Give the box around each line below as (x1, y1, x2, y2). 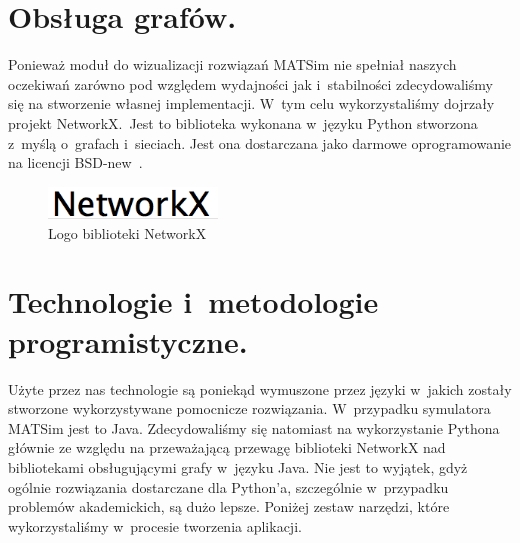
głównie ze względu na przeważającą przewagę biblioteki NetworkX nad (8, 437, 446, 458)
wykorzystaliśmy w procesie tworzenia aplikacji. (8, 515, 302, 536)
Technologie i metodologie (8, 281, 379, 322)
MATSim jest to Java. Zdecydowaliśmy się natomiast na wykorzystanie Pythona (8, 417, 500, 438)
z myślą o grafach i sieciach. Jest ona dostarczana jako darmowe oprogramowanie (8, 132, 512, 153)
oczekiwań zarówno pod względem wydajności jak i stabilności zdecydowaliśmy (8, 73, 493, 94)
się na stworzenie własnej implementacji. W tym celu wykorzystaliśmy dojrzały (8, 93, 495, 114)
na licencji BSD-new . (8, 152, 143, 173)
